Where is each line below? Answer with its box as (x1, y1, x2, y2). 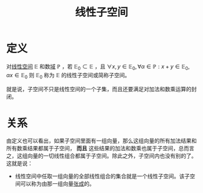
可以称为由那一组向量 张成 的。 (20, 180, 95, 188)
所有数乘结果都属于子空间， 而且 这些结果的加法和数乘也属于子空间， (6, 145, 179, 152)
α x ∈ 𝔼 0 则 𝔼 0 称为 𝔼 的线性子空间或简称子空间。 (6, 71, 130, 80)
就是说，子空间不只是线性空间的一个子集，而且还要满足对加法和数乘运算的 (6, 85, 192, 92)
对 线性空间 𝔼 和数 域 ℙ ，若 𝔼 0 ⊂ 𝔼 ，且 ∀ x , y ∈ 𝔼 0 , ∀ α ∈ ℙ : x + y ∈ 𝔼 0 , (6, 63, 190, 71)
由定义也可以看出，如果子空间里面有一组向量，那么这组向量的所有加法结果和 (6, 137, 197, 145)
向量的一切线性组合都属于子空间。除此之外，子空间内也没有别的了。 (27, 152, 197, 160)
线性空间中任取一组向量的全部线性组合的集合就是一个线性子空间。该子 (14, 172, 190, 180)
